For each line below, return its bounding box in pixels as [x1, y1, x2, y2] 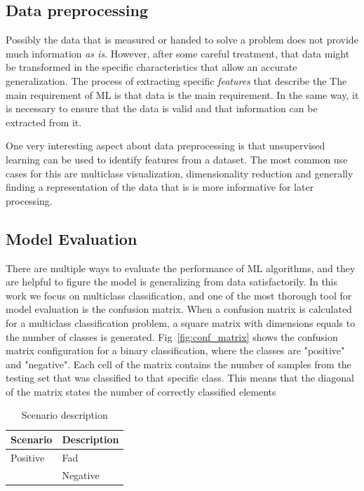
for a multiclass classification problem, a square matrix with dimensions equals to [6, 315, 356, 330]
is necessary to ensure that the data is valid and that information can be [6, 101, 318, 116]
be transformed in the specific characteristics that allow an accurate [6, 60, 297, 74]
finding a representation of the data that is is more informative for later [6, 180, 314, 194]
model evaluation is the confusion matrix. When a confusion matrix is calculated [6, 302, 352, 316]
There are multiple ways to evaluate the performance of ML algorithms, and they [6, 260, 356, 275]
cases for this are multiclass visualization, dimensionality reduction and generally [6, 166, 353, 180]
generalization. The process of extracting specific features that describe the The [6, 73, 347, 88]
